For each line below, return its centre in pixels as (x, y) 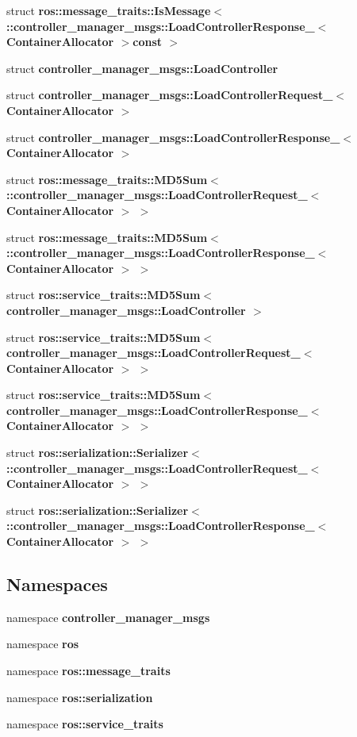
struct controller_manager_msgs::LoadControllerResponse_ (173, 137)
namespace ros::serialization (80, 697)
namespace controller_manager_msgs (108, 617)
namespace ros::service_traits (85, 724)
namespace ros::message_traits (88, 671)
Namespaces (57, 584)
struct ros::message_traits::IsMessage (109, 10)
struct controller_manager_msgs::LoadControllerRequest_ (170, 95)
